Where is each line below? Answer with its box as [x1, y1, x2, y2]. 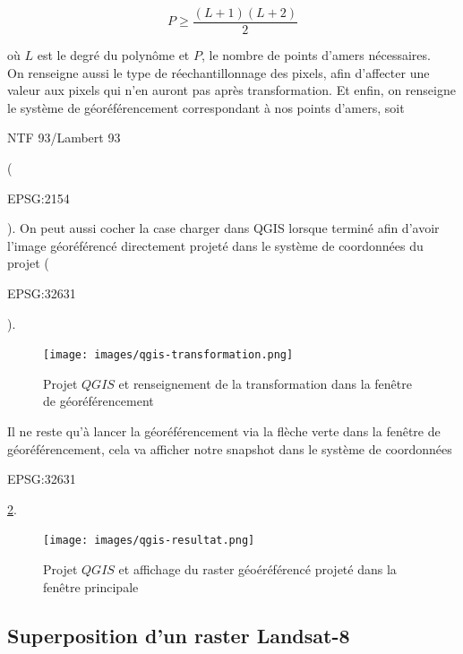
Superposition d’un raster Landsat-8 [7, 621, 350, 649]
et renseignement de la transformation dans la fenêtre [118, 374, 412, 392]
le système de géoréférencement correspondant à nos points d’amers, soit [7, 98, 405, 116]
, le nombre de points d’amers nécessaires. [201, 46, 431, 65]
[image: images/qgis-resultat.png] [43, 534, 255, 547]
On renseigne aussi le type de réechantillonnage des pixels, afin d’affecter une [7, 63, 430, 82]
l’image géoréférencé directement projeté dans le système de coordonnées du [7, 236, 424, 254]
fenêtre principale [43, 577, 139, 596]
